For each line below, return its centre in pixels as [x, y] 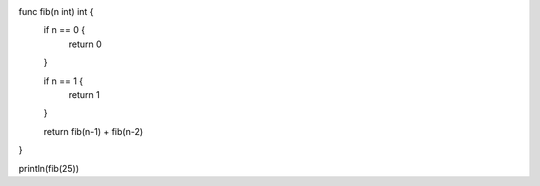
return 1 [84, 94]
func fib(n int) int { [56, 11]
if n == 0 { [64, 30]
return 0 [85, 44]
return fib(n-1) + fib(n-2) [93, 131]
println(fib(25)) [49, 168]
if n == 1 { [63, 81]
